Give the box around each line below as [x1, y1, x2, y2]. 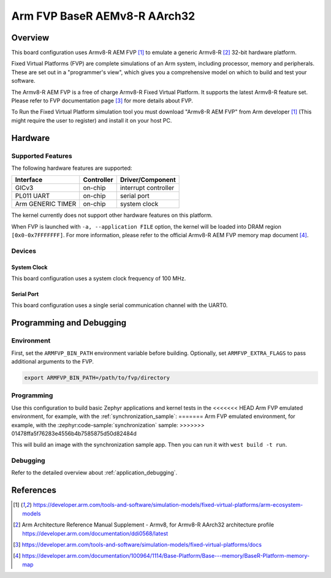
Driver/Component [120, 175, 176, 184]
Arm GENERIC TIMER [15, 200, 77, 208]
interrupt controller [120, 184, 175, 192]
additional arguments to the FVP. [11, 358, 94, 365]
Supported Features [11, 151, 73, 160]
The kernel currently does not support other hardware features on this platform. [11, 211, 213, 219]
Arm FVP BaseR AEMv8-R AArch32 [11, 9, 196, 23]
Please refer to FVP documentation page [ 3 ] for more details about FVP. [11, 97, 193, 104]
